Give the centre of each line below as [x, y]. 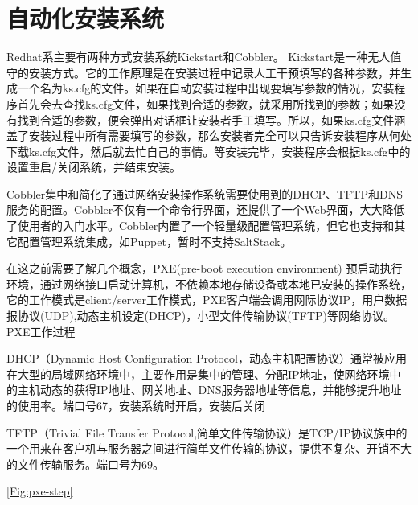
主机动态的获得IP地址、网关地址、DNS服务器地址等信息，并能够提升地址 [209, 390]
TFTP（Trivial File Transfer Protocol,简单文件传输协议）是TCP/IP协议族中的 [207, 432]
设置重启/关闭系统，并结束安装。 [94, 167]
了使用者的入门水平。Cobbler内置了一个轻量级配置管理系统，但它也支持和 [201, 226]
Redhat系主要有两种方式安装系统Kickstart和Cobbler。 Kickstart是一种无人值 [204, 57]
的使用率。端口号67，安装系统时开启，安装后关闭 [136, 405]
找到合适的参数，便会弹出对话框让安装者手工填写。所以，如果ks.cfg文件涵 [211, 119]
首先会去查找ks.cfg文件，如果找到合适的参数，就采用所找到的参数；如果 [206, 103]
